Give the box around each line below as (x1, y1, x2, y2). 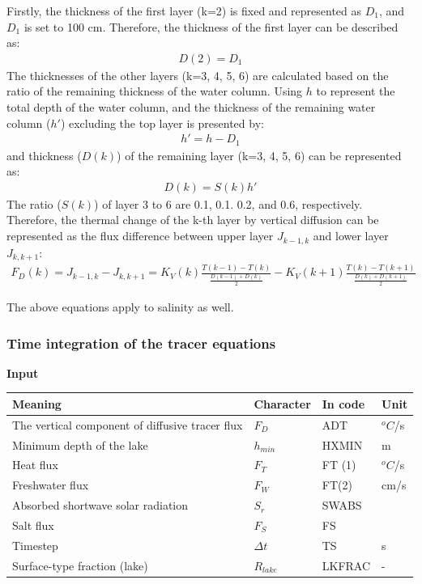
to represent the (316, 83, 395, 99)
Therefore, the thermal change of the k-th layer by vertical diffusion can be (6, 211, 379, 228)
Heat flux (12, 456, 58, 473)
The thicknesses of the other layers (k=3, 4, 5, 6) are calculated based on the (6, 66, 389, 83)
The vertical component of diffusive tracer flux (12, 416, 243, 433)
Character (254, 395, 311, 412)
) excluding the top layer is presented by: (60, 114, 264, 131)
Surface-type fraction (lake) (12, 556, 148, 573)
